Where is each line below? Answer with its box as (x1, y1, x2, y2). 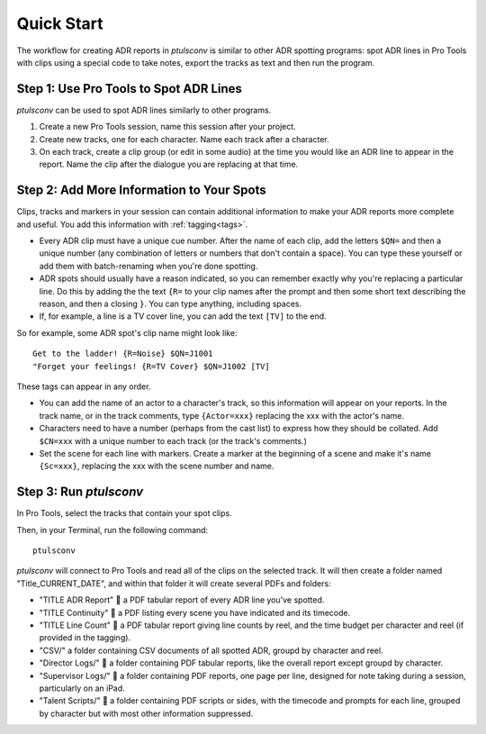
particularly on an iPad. (39, 683, 125, 693)
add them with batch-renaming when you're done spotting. (39, 260, 258, 271)
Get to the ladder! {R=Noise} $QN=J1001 (32, 349, 213, 359)
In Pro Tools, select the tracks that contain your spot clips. (16, 508, 233, 519)
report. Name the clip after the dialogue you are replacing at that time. (39, 159, 299, 170)
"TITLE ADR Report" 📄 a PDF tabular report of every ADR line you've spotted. (39, 594, 325, 605)
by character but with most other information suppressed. (39, 708, 254, 719)
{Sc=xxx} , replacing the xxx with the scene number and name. (39, 460, 274, 472)
